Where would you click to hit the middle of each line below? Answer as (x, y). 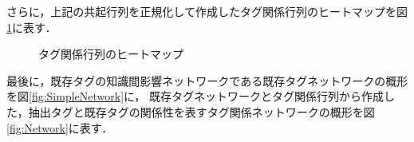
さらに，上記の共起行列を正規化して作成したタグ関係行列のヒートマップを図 (207, 11)
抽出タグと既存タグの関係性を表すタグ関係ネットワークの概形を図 (201, 111)
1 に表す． (32, 27)
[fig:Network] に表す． (60, 127)
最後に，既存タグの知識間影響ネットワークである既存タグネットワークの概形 (207, 80)
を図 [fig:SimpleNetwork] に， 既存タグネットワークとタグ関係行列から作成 (195, 96)
